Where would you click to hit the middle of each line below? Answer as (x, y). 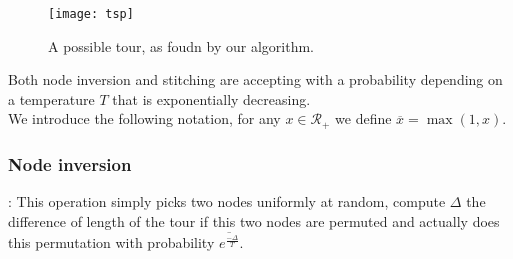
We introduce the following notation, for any (144, 118)
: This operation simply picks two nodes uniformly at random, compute (227, 201)
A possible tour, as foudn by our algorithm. (181, 45)
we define (363, 118)
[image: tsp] (91, 14)
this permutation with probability (111, 242)
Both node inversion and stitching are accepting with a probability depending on (255, 79)
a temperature (51, 98)
